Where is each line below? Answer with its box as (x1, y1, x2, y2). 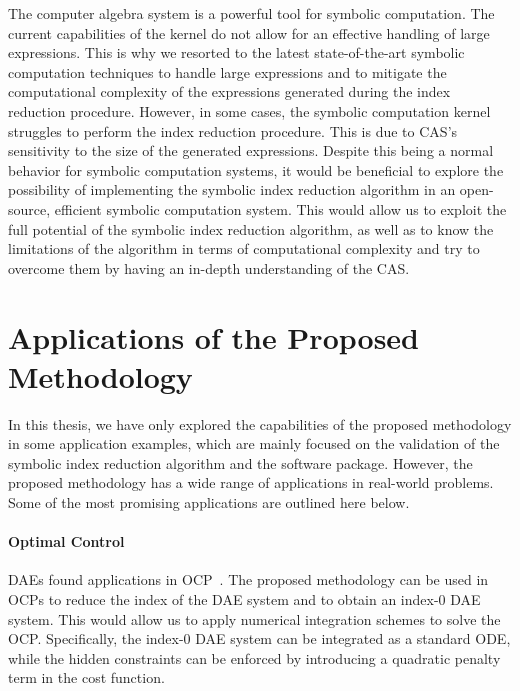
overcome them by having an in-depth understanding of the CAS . (8, 257, 410, 278)
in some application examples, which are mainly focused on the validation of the (8, 433, 500, 454)
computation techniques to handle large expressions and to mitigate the (8, 61, 447, 82)
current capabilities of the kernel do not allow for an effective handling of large (8, 22, 490, 43)
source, (8, 198, 51, 219)
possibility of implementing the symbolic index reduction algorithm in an (8, 179, 456, 200)
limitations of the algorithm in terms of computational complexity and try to (8, 238, 480, 259)
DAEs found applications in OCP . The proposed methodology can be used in (8, 569, 489, 590)
